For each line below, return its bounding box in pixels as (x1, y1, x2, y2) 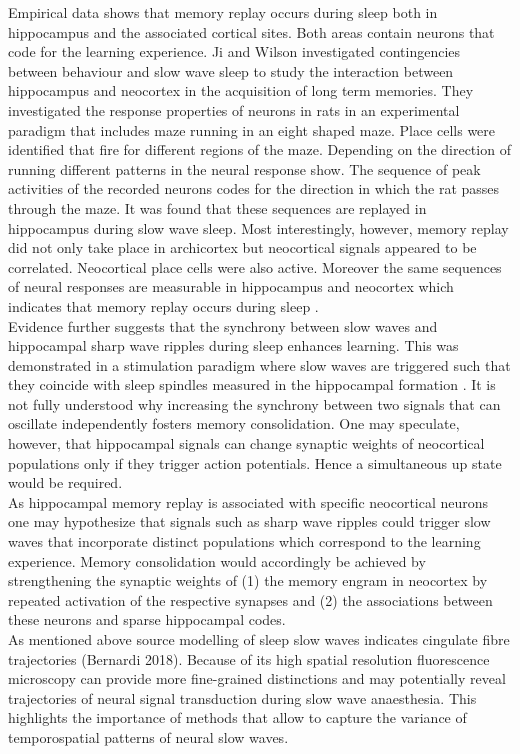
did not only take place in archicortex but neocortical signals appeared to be (8, 237, 477, 258)
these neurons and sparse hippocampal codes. (8, 609, 286, 630)
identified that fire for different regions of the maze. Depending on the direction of (8, 139, 511, 160)
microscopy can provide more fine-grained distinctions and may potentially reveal (8, 668, 506, 689)
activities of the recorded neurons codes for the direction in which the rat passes (8, 178, 500, 199)
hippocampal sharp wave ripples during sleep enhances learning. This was (8, 335, 459, 356)
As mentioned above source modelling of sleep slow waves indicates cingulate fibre (8, 629, 510, 649)
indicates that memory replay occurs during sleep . (8, 295, 319, 316)
